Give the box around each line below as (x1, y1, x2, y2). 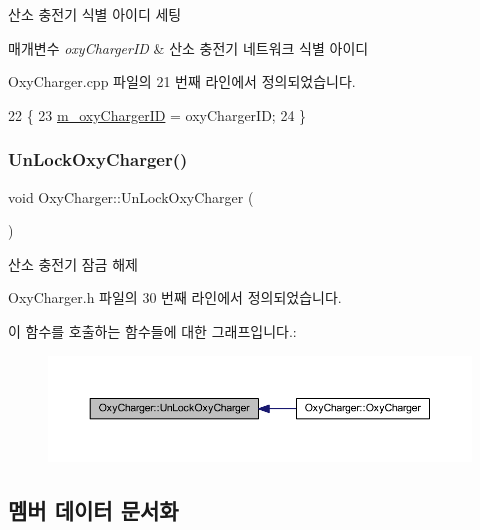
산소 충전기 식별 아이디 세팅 (8, 4, 182, 24)
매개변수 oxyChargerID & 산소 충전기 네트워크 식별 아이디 (8, 37, 369, 58)
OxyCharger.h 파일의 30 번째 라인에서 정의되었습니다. (8, 287, 342, 308)
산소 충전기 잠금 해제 (8, 253, 138, 274)
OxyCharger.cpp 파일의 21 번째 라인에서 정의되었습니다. (8, 71, 356, 92)
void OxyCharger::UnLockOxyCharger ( (8, 186, 254, 207)
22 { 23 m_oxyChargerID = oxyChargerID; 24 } (8, 104, 307, 125)
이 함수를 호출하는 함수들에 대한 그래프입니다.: (8, 320, 297, 341)
